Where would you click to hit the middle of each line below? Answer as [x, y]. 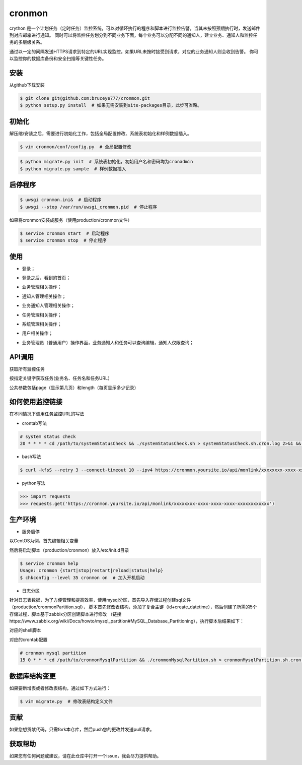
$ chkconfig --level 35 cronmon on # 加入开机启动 [82, 578]
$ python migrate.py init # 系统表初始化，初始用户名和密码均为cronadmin [106, 162]
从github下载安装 [27, 85]
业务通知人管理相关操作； [48, 305]
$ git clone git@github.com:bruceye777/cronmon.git [85, 98]
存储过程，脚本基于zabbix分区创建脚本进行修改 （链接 [65, 614]
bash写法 [31, 457]
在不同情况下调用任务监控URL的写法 [47, 414]
